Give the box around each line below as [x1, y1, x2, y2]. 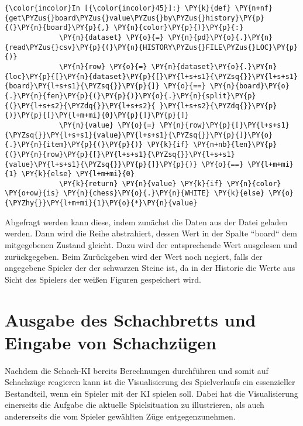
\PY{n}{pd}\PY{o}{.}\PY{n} [168, 33, 273, 42]
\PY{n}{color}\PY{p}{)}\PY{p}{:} [113, 23, 244, 32]
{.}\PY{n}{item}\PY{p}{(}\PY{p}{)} [5, 140, 143, 149]
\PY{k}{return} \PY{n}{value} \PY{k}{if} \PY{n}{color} [59, 179, 281, 188]
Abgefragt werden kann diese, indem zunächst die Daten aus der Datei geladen [5, 215, 288, 228]
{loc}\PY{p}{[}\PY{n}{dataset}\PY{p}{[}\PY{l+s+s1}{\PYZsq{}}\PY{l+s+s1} [5, 72, 298, 81]
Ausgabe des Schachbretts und [5, 307, 256, 331]
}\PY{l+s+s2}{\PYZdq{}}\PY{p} [159, 101, 277, 110]
